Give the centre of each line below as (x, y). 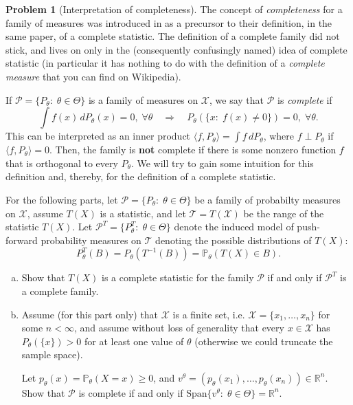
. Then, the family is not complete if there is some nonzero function (193, 150)
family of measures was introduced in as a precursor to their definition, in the (169, 22)
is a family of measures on (143, 99)
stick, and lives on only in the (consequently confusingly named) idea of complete (176, 49)
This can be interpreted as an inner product (98, 136)
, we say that (237, 99)
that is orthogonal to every (62, 163)
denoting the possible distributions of (234, 240)
